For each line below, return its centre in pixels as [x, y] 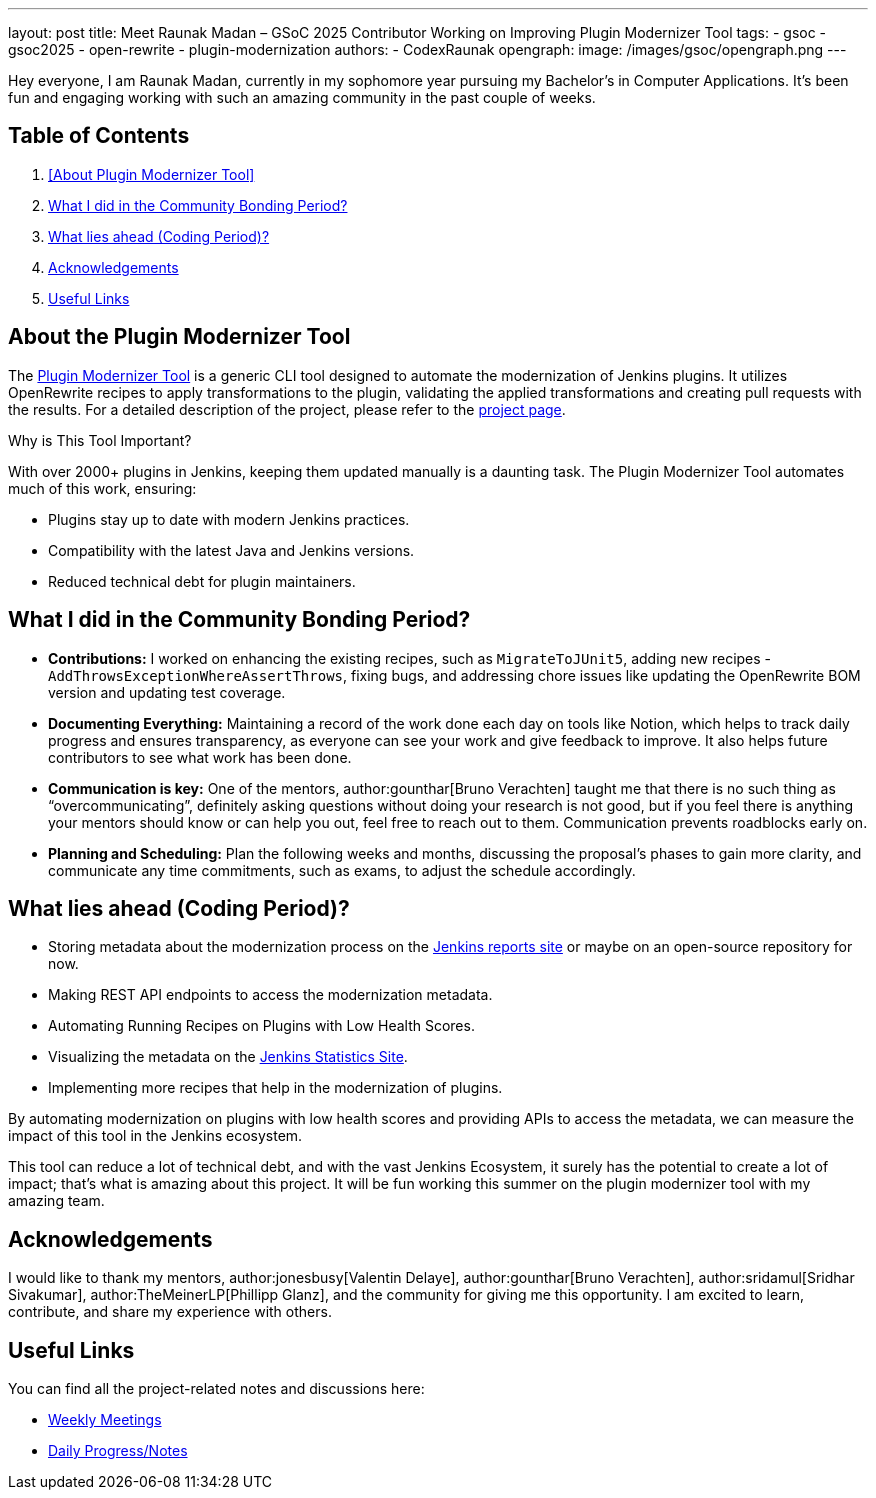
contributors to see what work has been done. [200, 757]
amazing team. [56, 1201]
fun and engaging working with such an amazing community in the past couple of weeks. [302, 97]
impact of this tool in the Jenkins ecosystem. [155, 1136]
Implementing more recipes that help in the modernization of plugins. [275, 1088]
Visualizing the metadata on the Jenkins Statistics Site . [228, 1057]
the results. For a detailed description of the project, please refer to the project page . [287, 409]
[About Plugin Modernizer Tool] [151, 174]
